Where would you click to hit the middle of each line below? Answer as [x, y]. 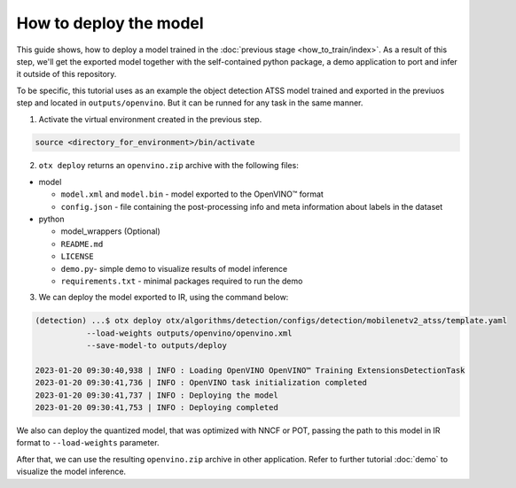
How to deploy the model [110, 23]
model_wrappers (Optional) [111, 231]
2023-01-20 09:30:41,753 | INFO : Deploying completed [156, 408]
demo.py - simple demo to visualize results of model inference [174, 268]
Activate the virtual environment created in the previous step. [150, 119]
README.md [82, 244]
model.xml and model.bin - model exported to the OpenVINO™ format [192, 194]
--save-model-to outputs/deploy [157, 346]
